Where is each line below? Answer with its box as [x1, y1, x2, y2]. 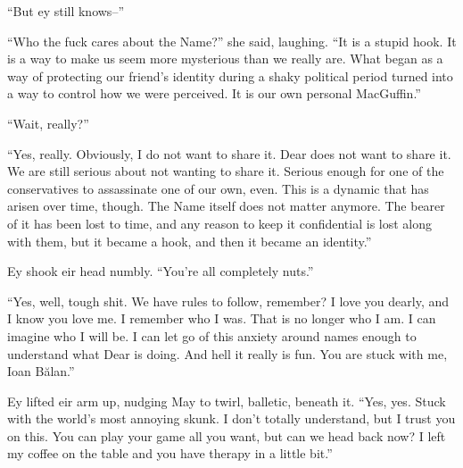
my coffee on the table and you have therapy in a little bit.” [7, 444, 333, 463]
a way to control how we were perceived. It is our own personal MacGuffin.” [7, 84, 421, 103]
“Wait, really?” [7, 113, 89, 132]
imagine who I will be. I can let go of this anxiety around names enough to [7, 326, 417, 345]
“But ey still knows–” [7, 2, 124, 20]
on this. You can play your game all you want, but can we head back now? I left [7, 426, 446, 445]
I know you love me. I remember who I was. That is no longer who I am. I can [7, 309, 436, 328]
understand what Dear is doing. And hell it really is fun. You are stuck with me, [7, 344, 448, 363]
